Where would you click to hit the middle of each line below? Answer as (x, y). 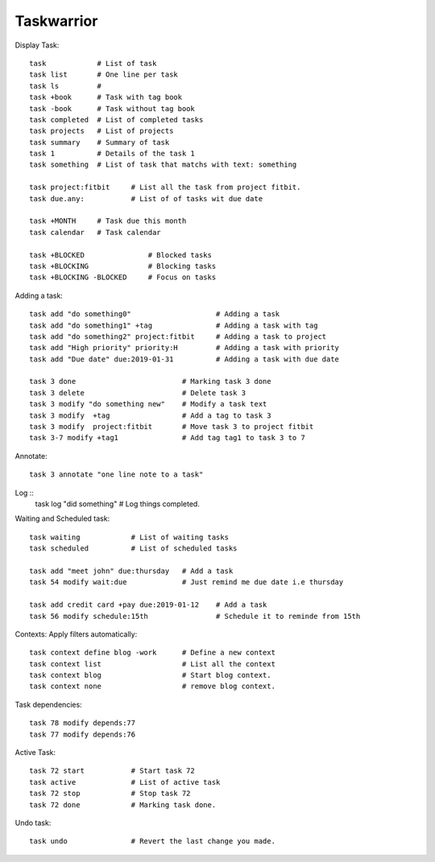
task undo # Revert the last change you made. (152, 841)
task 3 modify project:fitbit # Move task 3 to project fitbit (172, 427)
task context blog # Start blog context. (150, 675)
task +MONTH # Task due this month (108, 221)
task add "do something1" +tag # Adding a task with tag (174, 325)
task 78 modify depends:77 (83, 723)
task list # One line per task (104, 75)
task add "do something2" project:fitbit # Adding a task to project (178, 336)
